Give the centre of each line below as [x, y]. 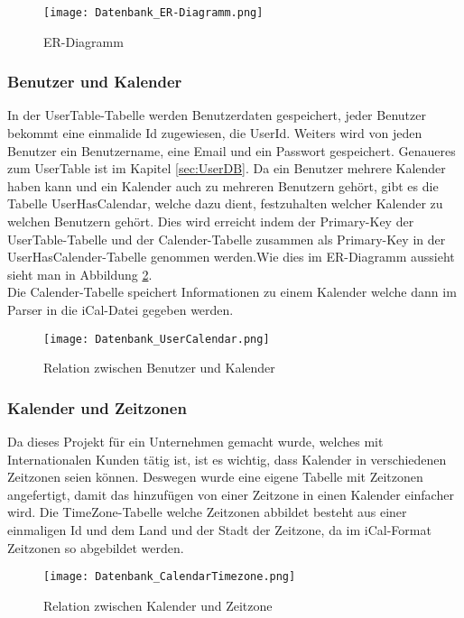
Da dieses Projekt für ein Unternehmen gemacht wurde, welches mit [195, 442]
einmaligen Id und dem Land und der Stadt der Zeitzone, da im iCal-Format [219, 530]
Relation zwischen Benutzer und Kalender [159, 368]
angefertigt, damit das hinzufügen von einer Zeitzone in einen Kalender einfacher [231, 494]
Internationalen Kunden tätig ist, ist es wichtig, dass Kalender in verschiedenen [227, 459]
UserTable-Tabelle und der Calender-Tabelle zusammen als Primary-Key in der [227, 239]
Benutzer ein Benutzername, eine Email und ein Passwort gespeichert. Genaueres [232, 150]
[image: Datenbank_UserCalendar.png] [157, 339]
